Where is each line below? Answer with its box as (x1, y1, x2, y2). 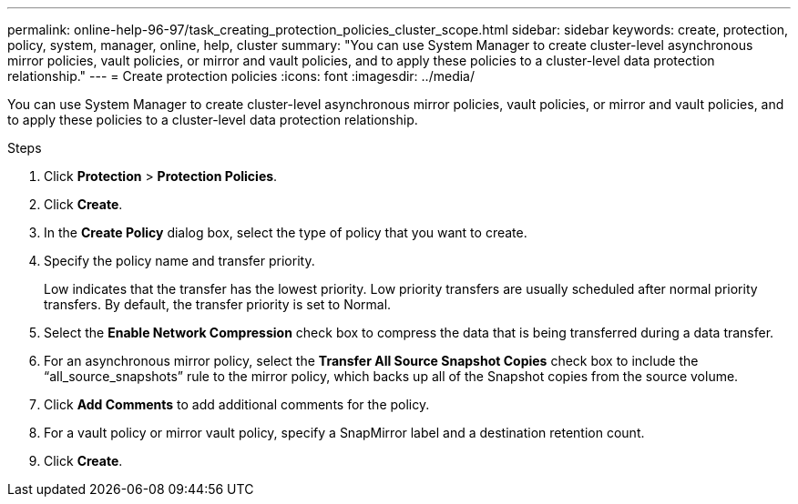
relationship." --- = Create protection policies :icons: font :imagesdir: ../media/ (7, 68, 475, 84)
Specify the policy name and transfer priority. (44, 253, 315, 268)
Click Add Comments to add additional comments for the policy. (44, 397, 430, 412)
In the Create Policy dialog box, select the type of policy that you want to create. (44, 225, 527, 240)
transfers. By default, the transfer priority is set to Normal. (44, 297, 392, 312)
